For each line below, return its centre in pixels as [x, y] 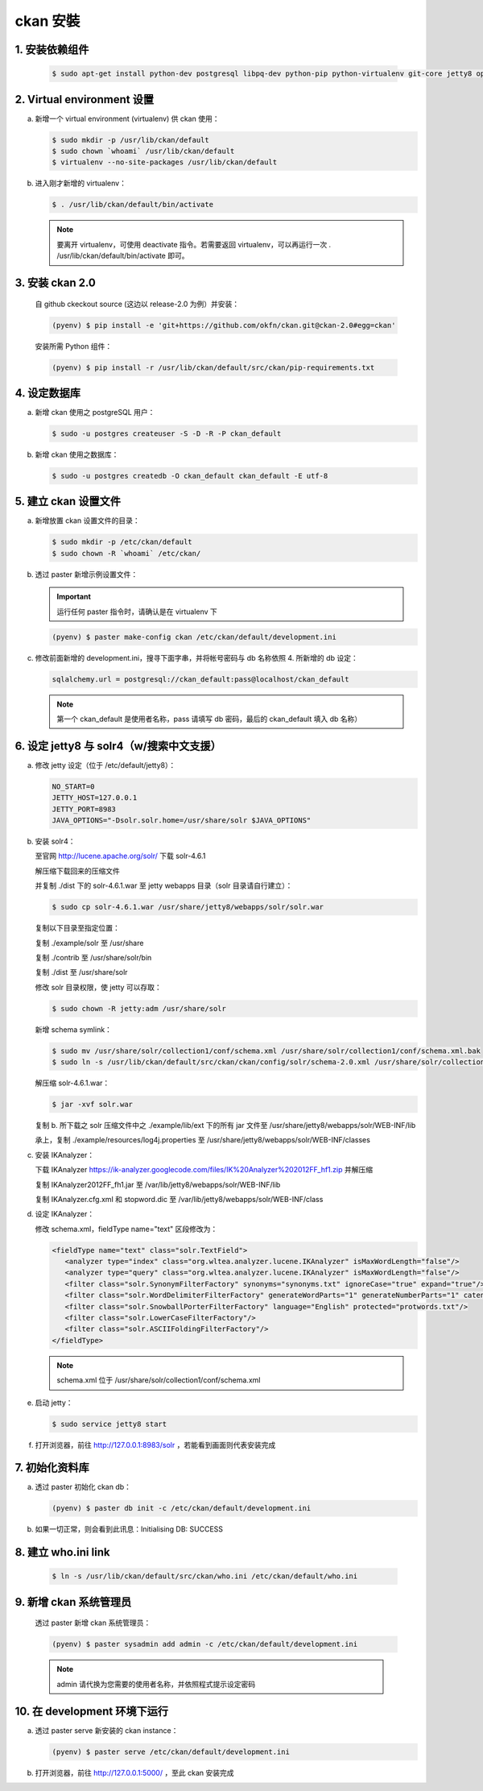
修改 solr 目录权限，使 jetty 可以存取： [99, 987]
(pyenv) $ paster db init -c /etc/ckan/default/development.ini [182, 1508]
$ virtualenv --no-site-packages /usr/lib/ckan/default [165, 162]
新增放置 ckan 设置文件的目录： [87, 520]
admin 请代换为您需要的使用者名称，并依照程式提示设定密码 [156, 1684]
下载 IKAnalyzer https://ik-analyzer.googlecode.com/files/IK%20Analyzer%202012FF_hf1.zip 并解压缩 [204, 1170]
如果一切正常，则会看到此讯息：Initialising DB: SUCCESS [129, 1529]
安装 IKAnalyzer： [65, 1155]
